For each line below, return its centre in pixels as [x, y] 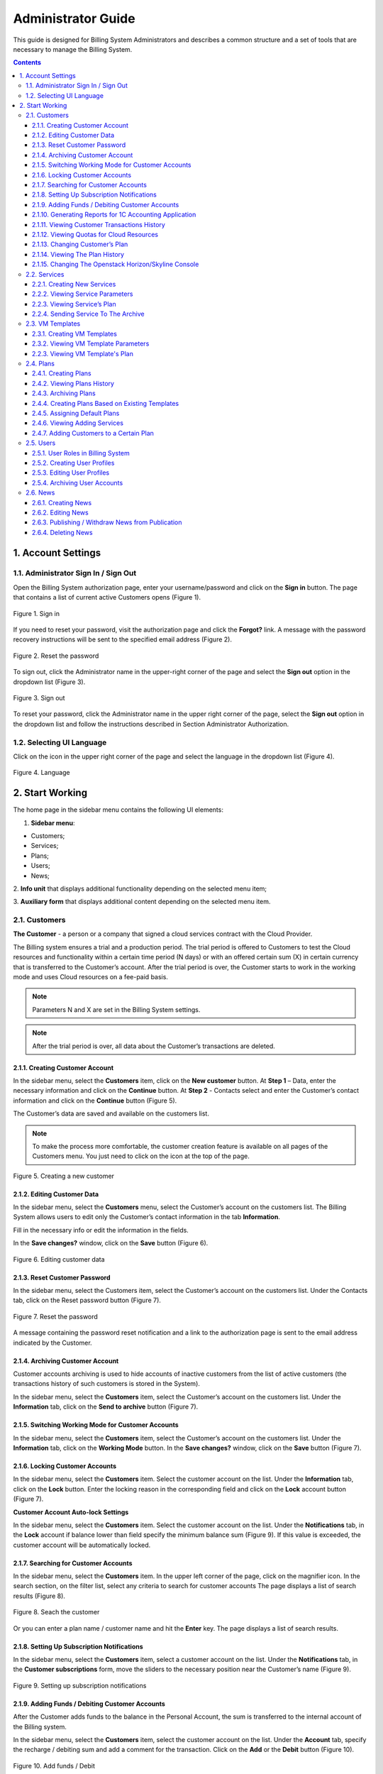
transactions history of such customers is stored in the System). [106, 1384]
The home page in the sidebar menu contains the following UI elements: [118, 810]
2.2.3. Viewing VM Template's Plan [83, 353]
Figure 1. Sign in [37, 613]
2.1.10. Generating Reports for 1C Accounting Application [114, 215]
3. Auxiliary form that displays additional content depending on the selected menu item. [142, 902]
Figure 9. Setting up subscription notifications [80, 1685]
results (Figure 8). [39, 1596]
